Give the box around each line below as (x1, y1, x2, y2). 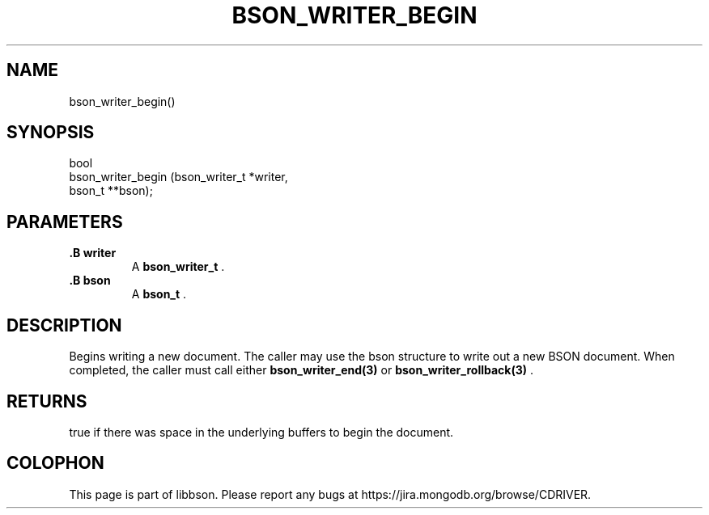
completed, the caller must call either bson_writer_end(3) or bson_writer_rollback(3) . (69, 363, 534, 378)
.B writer (69, 246, 117, 260)
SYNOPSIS (6, 122, 95, 143)
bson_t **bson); (69, 184, 153, 198)
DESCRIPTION (6, 314, 122, 336)
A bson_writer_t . (131, 260, 225, 274)
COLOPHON (6, 453, 104, 474)
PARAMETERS (6, 211, 123, 232)
